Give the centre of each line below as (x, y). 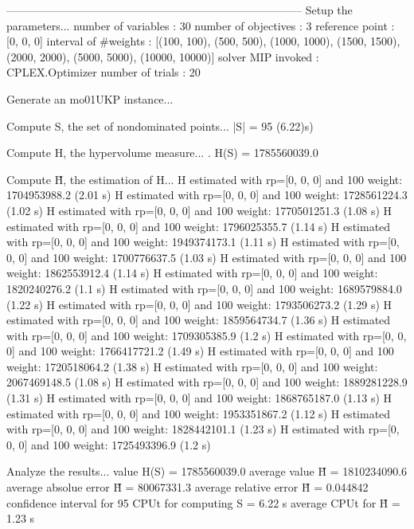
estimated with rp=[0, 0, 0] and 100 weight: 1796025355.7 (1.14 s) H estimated (199, 226)
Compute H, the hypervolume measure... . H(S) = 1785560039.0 (162, 153)
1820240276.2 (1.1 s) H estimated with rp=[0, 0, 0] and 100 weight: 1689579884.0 (204, 288)
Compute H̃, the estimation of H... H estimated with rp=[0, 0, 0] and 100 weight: (205, 179)
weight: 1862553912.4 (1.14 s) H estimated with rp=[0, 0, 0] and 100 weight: (192, 273)
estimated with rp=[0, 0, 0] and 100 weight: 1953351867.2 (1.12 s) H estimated (199, 413)
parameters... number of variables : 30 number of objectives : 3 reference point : (201, 25)
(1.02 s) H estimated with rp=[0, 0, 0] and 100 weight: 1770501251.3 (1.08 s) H (199, 210)
